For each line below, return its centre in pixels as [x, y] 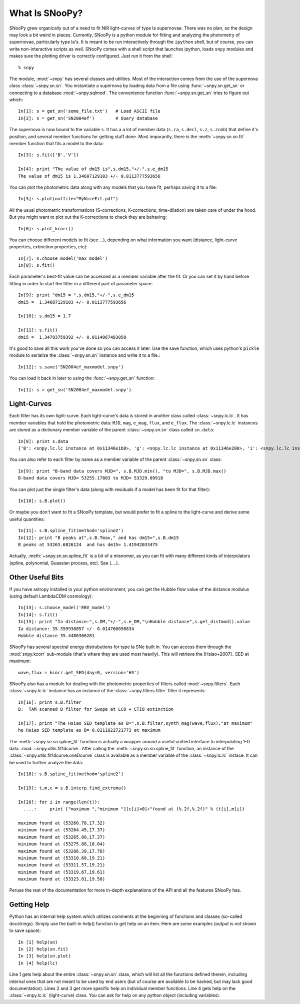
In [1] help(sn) [38, 942]
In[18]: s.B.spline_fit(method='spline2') [71, 774]
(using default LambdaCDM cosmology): [51, 596]
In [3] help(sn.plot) [44, 956]
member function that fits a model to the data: [56, 144]
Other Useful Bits [36, 577]
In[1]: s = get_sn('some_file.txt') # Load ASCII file [89, 111]
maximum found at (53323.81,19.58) [62, 879]
